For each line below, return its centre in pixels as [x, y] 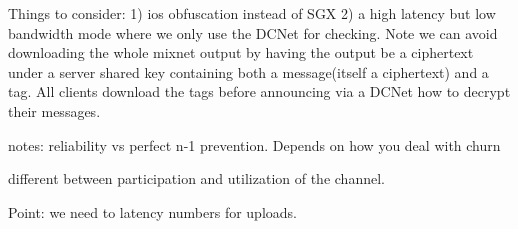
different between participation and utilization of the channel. [196, 178]
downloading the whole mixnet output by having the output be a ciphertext [241, 52]
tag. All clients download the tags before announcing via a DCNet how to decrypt [259, 91]
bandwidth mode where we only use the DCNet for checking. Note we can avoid [253, 32]
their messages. [54, 110]
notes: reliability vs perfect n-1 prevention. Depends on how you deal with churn [254, 144]
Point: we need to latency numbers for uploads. [152, 211]
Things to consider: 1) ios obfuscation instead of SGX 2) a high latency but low [252, 13]
